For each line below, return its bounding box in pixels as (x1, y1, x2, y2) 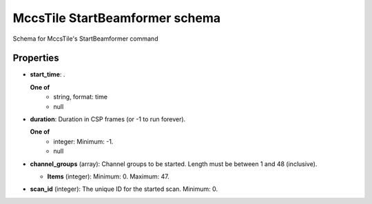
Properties (12, 52, 59, 64)
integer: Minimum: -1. (53, 137, 114, 145)
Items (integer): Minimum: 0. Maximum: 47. (47, 172, 169, 181)
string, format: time (53, 93, 108, 101)
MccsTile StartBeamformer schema (12, 10, 221, 25)
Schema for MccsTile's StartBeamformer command (12, 34, 158, 43)
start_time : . (30, 70, 65, 79)
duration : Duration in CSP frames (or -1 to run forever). (30, 115, 186, 123)
